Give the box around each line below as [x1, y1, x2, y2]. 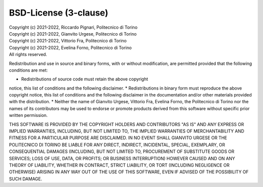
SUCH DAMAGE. [9, 176, 42, 182]
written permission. [9, 112, 48, 118]
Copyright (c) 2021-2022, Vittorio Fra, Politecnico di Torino [9, 38, 127, 44]
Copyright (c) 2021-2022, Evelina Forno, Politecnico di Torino [9, 44, 132, 51]
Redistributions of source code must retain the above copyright [21, 76, 149, 82]
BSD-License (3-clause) [9, 7, 109, 18]
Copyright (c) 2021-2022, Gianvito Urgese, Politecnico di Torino [9, 31, 137, 37]
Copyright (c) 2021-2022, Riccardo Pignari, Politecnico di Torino [9, 24, 138, 30]
